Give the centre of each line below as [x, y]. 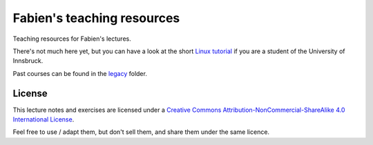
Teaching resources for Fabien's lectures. [72, 39]
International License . [44, 119]
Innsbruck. [28, 61]
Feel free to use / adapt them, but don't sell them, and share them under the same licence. [141, 132]
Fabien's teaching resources [96, 18]
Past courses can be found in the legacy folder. [80, 73]
